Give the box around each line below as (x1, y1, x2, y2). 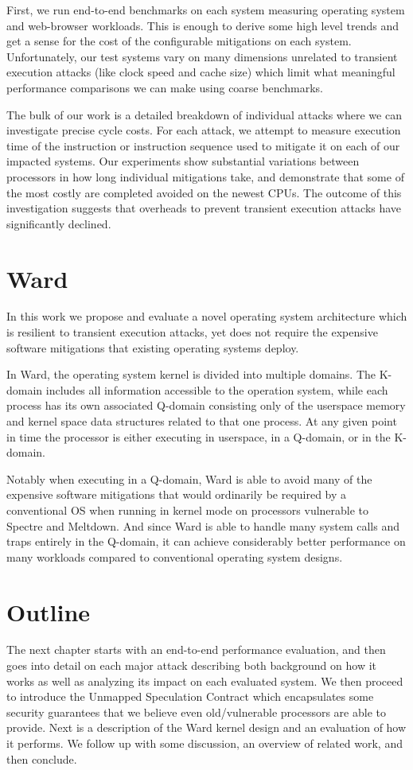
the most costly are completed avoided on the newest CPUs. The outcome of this (6, 184, 402, 200)
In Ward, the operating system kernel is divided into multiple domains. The (6, 366, 376, 383)
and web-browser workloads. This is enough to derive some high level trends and (6, 17, 399, 33)
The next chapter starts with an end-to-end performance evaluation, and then (6, 641, 386, 658)
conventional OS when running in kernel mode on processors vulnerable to (6, 501, 369, 518)
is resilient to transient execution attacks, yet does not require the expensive (6, 324, 378, 340)
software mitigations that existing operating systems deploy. (6, 339, 299, 356)
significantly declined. (6, 215, 111, 231)
